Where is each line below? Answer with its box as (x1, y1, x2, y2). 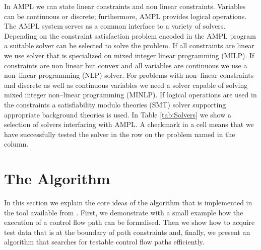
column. (4, 139, 29, 149)
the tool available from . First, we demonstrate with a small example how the (4, 207, 243, 217)
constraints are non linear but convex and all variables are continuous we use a (4, 60, 247, 70)
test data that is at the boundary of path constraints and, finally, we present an (4, 226, 250, 237)
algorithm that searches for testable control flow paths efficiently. (4, 236, 205, 247)
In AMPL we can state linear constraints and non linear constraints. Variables (4, 1, 246, 11)
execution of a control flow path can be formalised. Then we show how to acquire (4, 217, 255, 227)
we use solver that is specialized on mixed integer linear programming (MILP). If (4, 50, 254, 60)
